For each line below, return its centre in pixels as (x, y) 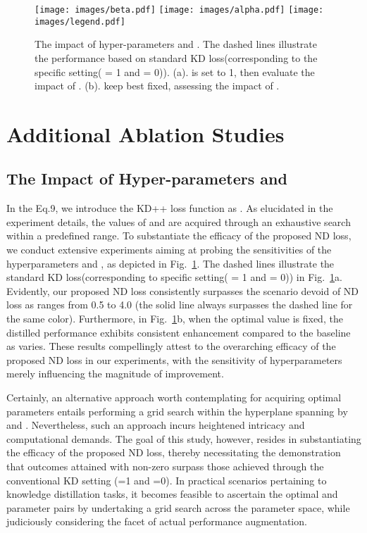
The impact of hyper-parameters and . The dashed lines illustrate (176, 44)
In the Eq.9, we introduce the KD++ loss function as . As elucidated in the (170, 208)
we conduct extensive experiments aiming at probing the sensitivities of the (169, 250)
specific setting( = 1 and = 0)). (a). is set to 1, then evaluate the (175, 71)
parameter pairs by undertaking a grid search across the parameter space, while (178, 507)
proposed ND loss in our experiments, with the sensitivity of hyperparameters (174, 359)
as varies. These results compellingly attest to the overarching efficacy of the (171, 346)
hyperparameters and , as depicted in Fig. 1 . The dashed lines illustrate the (170, 263)
